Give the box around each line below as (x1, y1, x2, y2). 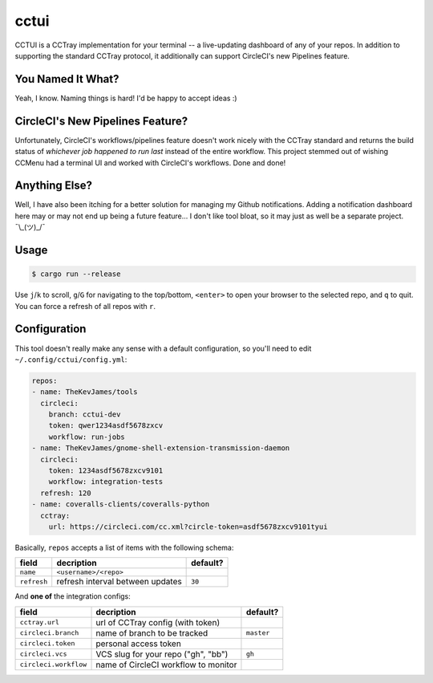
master (245, 628, 270, 637)
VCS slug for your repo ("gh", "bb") (95, 648, 229, 660)
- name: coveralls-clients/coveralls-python (31, 500, 210, 509)
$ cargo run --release (31, 270, 121, 278)
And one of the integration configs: (14, 592, 132, 601)
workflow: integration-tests (48, 478, 164, 486)
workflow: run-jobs (48, 432, 126, 441)
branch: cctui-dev (48, 410, 121, 419)
